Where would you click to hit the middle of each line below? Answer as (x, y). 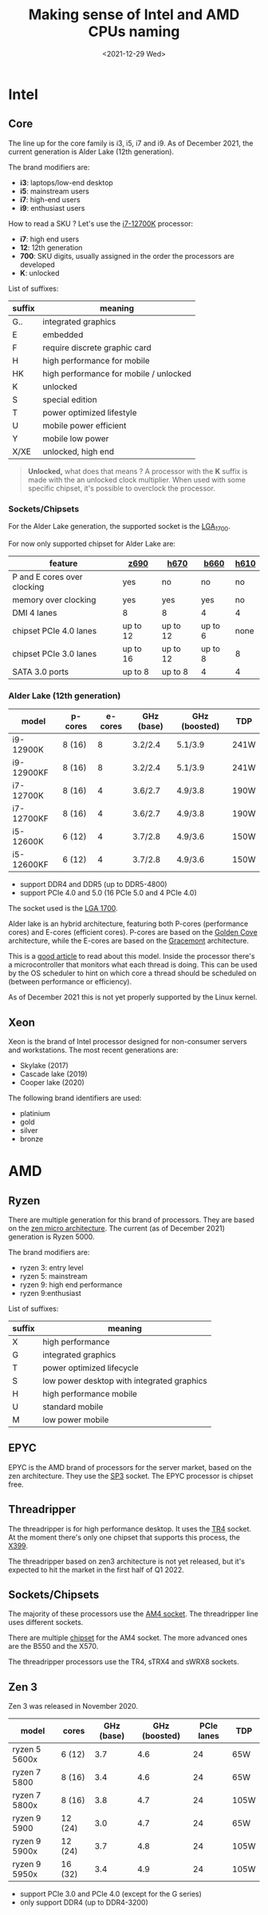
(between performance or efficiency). (70, 982)
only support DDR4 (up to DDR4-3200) (84, 1902)
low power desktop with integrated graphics (125, 1381)
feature (63, 563)
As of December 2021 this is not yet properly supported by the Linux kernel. (133, 997)
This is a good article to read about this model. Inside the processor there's (132, 956)
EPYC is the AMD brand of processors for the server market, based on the (130, 1467)
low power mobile (76, 1420)
